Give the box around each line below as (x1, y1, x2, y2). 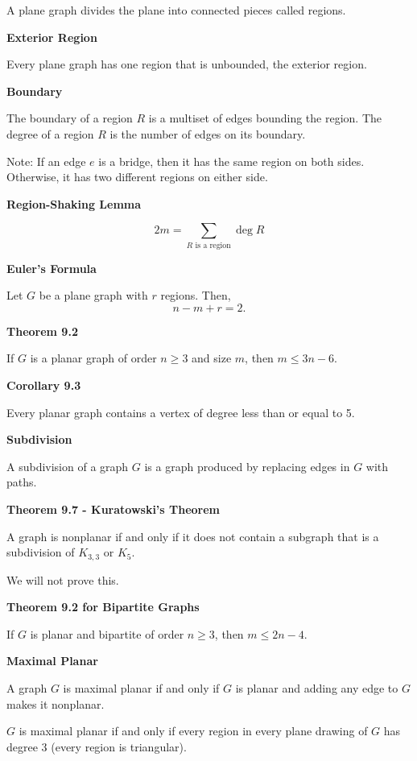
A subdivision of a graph (6, 457, 129, 474)
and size (192, 349, 232, 366)
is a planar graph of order (30, 349, 157, 366)
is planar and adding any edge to (235, 680, 398, 697)
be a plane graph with (39, 287, 148, 304)
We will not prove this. (6, 571, 119, 588)
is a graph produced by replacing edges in (144, 457, 350, 474)
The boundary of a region (6, 110, 133, 126)
